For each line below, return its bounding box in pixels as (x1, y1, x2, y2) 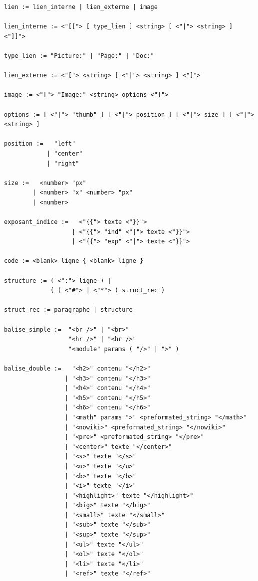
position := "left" (4, 140, 76, 148)
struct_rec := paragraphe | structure (4, 306, 133, 314)
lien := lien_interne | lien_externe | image (4, 3, 158, 10)
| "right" (46, 160, 79, 167)
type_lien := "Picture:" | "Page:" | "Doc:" (4, 52, 154, 59)
